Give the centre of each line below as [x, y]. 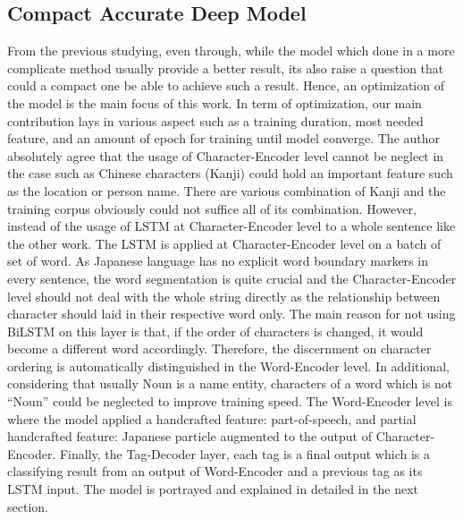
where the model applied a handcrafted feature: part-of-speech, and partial [212, 418]
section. [28, 506]
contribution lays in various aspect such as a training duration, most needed [215, 120]
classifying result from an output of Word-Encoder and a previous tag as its [215, 471]
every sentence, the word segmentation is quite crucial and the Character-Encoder [232, 278]
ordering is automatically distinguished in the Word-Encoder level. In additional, [228, 366]
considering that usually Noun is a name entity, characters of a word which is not [230, 383]
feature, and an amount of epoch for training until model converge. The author [224, 138]
